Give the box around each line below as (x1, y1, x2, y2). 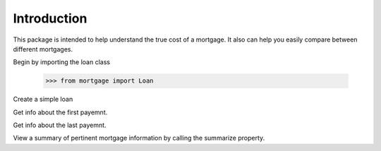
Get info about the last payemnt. (13, 121, 107, 130)
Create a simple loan (13, 95, 73, 104)
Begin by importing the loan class (13, 58, 111, 66)
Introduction (13, 11, 87, 26)
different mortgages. (13, 44, 73, 53)
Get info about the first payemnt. (13, 108, 108, 116)
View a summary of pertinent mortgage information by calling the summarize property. (13, 134, 265, 143)
